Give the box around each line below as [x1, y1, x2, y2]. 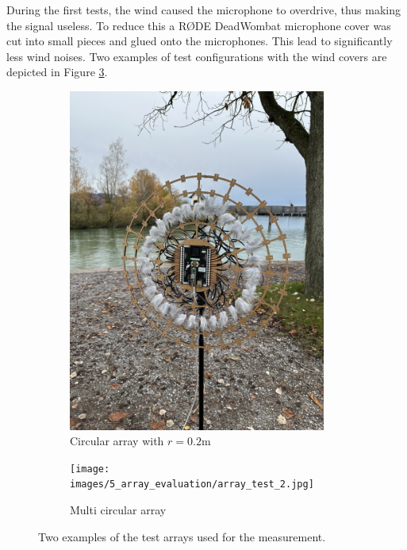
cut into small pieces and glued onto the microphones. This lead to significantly [6, 33, 393, 49]
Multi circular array [70, 502, 167, 517]
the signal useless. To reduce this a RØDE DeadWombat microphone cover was [6, 17, 391, 33]
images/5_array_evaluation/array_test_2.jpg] [70, 479, 314, 490]
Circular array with [70, 433, 164, 449]
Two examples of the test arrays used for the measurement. [38, 528, 326, 544]
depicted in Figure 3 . [6, 63, 108, 80]
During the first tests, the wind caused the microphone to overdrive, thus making [6, 2, 401, 17]
